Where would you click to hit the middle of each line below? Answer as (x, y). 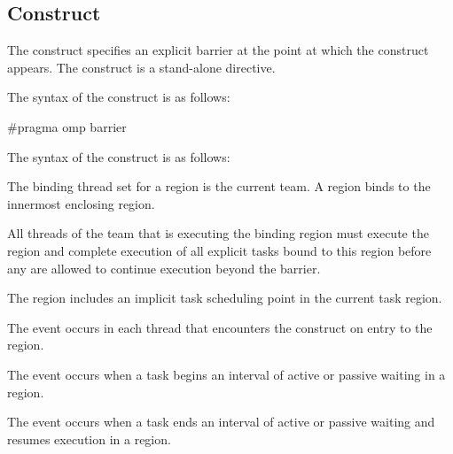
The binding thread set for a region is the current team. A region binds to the (219, 186)
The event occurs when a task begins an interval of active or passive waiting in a (226, 374)
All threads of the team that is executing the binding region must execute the (218, 233)
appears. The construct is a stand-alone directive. (141, 67)
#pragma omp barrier (67, 126)
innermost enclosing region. (81, 203)
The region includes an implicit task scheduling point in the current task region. (225, 298)
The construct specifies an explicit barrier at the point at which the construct (218, 50)
